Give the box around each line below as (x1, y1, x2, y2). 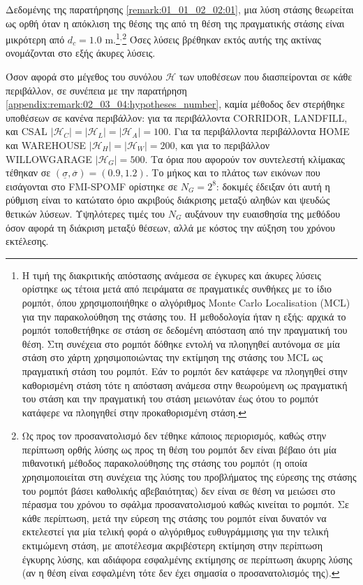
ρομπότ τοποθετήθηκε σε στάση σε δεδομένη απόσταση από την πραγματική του (22, 323, 348, 337)
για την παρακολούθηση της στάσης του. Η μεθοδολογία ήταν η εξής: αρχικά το (22, 309, 346, 323)
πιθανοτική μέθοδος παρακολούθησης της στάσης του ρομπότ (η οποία (22, 456, 308, 470)
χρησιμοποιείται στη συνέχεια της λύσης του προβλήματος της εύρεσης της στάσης (22, 470, 357, 484)
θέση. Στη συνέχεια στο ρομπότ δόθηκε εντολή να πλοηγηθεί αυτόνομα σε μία (22, 336, 340, 351)
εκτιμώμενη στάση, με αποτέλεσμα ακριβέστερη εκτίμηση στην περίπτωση (22, 538, 323, 553)
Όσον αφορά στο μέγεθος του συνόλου (6, 69, 163, 84)
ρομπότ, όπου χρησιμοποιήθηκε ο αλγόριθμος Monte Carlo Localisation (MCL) (22, 295, 350, 309)
